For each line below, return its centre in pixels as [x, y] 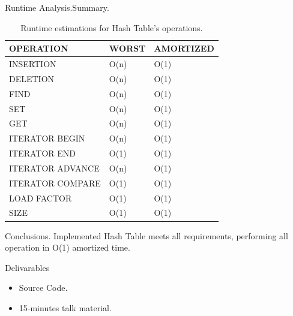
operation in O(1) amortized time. [68, 247]
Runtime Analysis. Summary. [57, 7]
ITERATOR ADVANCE [54, 168]
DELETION [32, 78]
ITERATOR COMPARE [55, 183]
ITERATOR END [43, 153]
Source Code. [43, 288]
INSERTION [33, 64]
